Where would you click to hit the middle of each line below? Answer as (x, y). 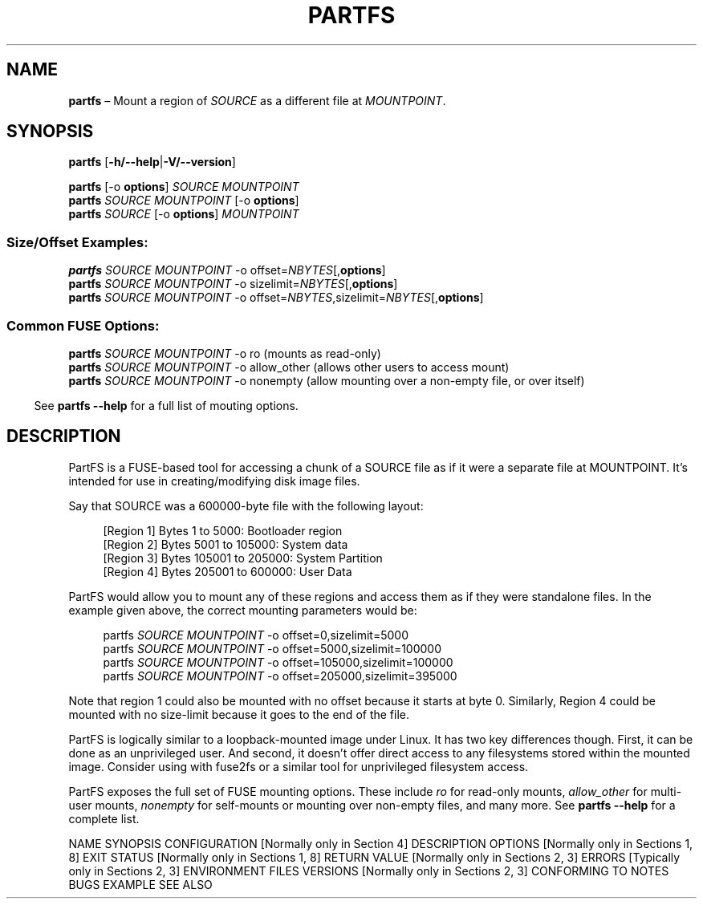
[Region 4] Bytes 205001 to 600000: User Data (228, 571)
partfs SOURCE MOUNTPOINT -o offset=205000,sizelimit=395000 (280, 676)
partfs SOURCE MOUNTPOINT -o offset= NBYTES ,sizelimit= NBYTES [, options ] (276, 298)
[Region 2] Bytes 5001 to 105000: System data (226, 544)
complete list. (104, 818)
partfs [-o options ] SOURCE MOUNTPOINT (184, 187)
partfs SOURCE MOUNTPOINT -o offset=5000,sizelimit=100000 (272, 648)
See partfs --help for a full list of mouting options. (166, 405)
